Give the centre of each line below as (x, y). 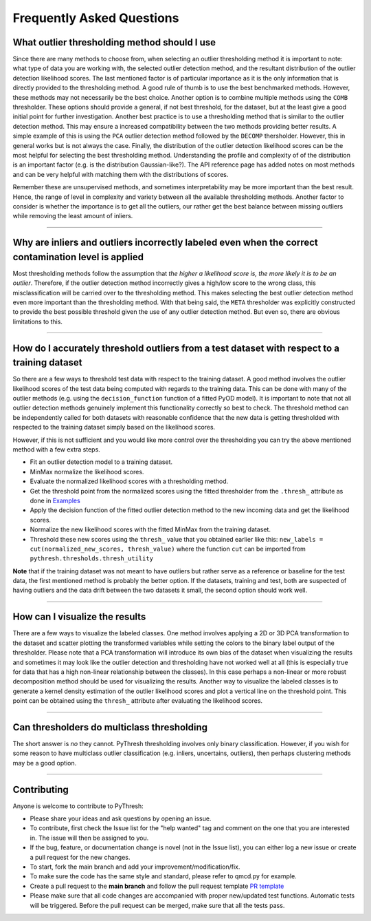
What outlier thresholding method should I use (114, 42)
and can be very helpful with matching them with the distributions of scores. (121, 174)
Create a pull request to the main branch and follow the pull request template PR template (157, 886)
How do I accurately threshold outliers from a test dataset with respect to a (176, 348)
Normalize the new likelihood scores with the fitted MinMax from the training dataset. (150, 529)
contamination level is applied (78, 257)
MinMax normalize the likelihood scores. (87, 472)
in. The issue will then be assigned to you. (89, 838)
